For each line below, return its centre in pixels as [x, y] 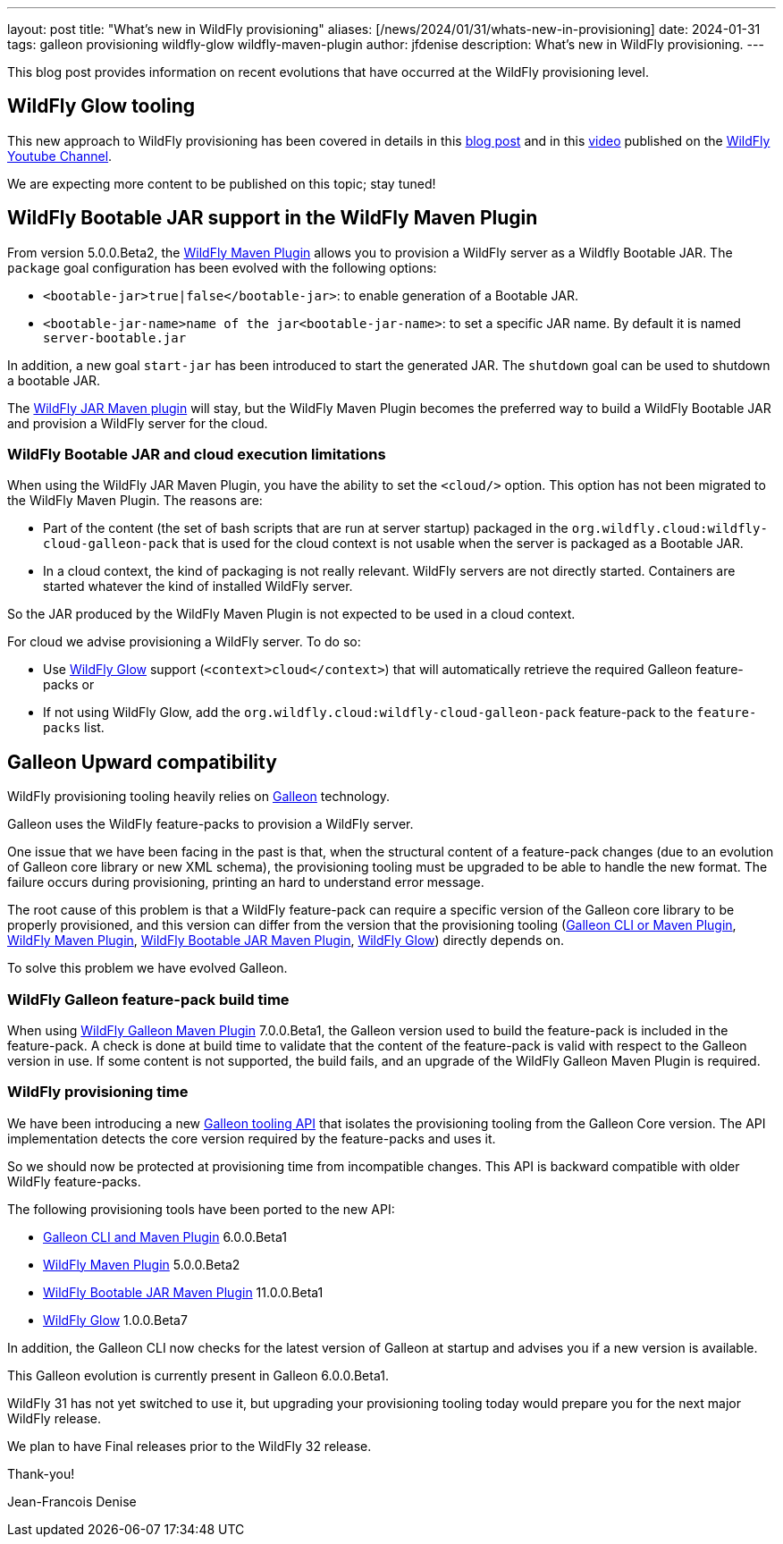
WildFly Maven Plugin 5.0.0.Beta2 [142, 1264]
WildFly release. [55, 1418]
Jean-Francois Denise [72, 1501]
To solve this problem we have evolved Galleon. [147, 968]
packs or [69, 685]
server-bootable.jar [115, 337]
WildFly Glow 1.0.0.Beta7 [115, 1320]
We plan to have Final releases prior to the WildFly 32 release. [189, 1446]
